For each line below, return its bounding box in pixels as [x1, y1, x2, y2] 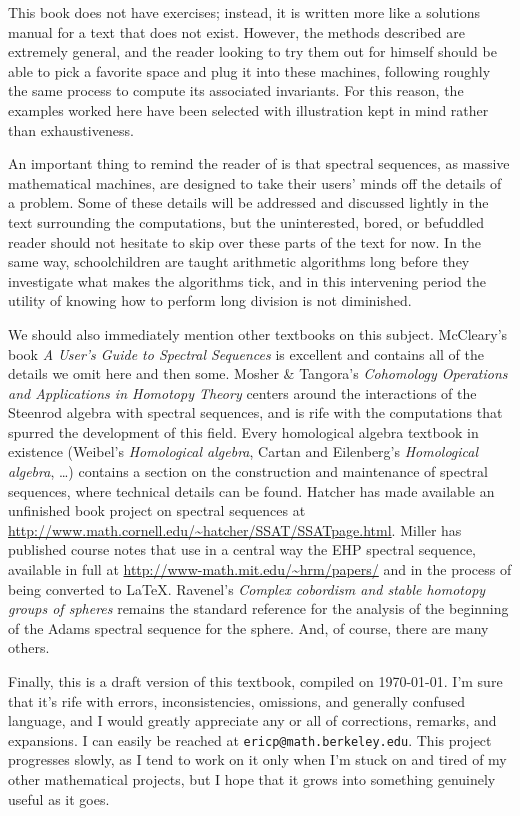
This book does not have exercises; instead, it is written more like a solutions [8, 2, 481, 22]
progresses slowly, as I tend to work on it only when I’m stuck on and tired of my [8, 749, 507, 770]
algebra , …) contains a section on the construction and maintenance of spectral [8, 461, 488, 482]
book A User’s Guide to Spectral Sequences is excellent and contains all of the [8, 343, 484, 364]
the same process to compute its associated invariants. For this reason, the [8, 80, 464, 101]
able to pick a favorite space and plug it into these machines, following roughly [8, 60, 491, 81]
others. [8, 637, 50, 658]
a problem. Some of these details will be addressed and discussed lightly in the [8, 192, 489, 213]
